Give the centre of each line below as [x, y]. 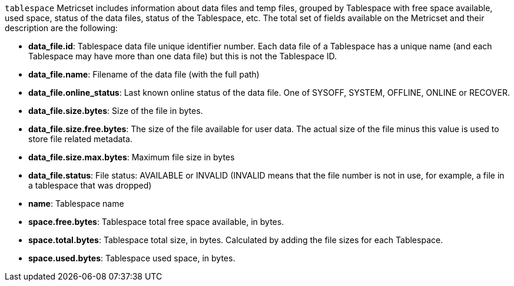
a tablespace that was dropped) [90, 185]
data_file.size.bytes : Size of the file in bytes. [116, 111]
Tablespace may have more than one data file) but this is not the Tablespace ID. [183, 56]
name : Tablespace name [76, 203]
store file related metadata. [80, 139]
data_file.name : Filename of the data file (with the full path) [144, 74]
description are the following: [61, 28]
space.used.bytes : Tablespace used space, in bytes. [132, 258]
